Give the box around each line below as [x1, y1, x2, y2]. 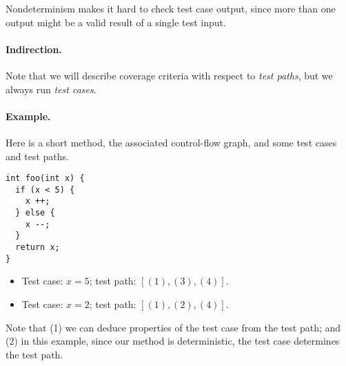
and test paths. [6, 148, 69, 163]
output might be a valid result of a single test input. [6, 15, 226, 29]
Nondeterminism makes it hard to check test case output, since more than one [6, 1, 336, 15]
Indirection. [6, 41, 62, 56]
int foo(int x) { [6, 173, 85, 184]
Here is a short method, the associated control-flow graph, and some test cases [6, 135, 337, 149]
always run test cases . [6, 81, 96, 96]
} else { [15, 208, 55, 218]
